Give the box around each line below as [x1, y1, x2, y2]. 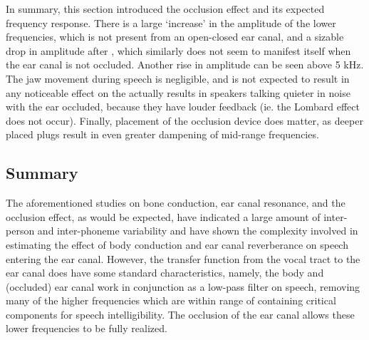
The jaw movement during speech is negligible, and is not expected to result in [6, 71, 350, 86]
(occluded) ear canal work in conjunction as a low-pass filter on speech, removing [6, 279, 360, 294]
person [6, 223, 35, 238]
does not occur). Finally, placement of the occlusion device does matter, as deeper [6, 113, 363, 128]
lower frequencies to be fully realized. [6, 321, 167, 336]
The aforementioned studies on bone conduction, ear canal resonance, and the [6, 195, 345, 210]
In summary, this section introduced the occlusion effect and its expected [6, 1, 325, 16]
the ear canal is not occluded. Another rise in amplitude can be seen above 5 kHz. [6, 57, 364, 72]
